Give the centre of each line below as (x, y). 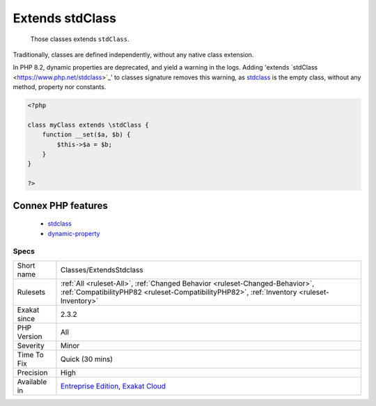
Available (32, 382)
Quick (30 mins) (87, 359)
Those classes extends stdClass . (80, 39)
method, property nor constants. (60, 87)
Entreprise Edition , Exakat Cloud (113, 386)
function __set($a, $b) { (86, 135)
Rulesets (31, 292)
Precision (32, 373)
